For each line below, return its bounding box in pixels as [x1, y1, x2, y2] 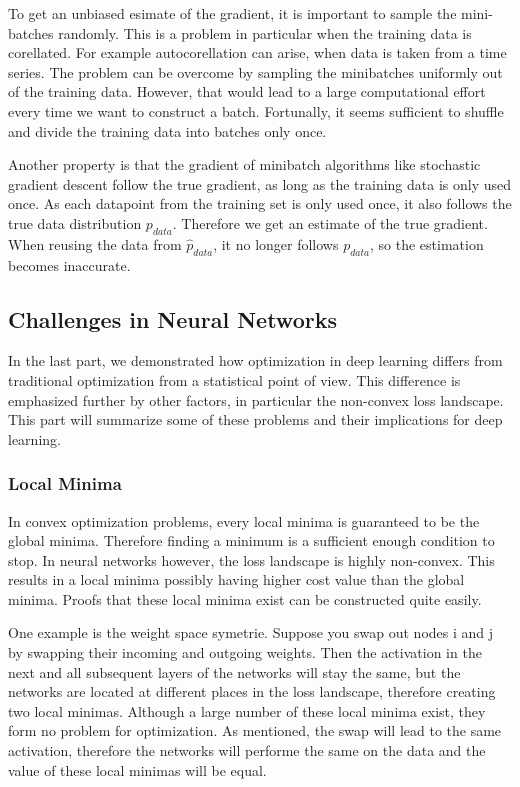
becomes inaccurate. [8, 254, 131, 275]
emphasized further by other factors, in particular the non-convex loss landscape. [8, 389, 504, 410]
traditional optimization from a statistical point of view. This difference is [8, 369, 461, 390]
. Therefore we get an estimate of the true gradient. [172, 212, 488, 233]
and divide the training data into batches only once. [8, 120, 327, 141]
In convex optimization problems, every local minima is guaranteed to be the [8, 510, 480, 531]
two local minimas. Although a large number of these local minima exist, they [8, 700, 486, 721]
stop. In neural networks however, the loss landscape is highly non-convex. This [8, 549, 495, 570]
